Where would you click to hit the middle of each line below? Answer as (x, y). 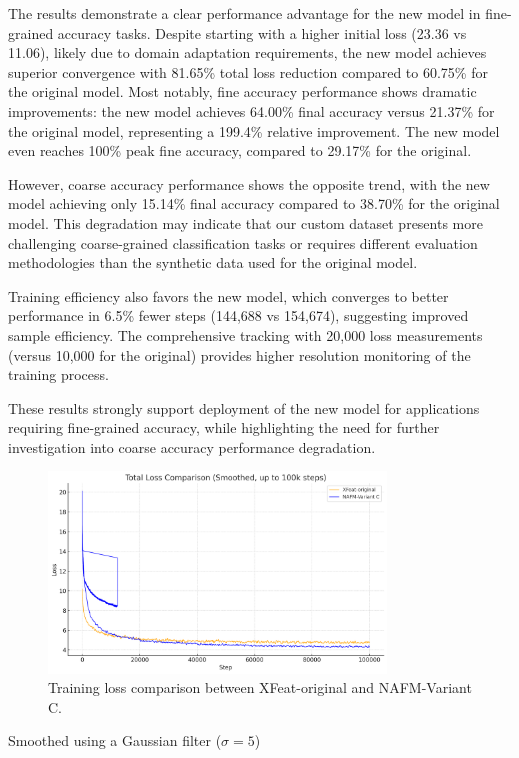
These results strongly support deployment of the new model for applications (244, 407)
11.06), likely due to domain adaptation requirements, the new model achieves (247, 52)
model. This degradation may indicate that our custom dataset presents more (245, 222)
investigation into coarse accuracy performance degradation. (192, 446)
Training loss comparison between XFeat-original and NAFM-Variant (260, 687)
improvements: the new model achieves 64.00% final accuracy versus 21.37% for (251, 110)
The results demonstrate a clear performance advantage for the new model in (244, 13)
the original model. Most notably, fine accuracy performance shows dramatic (242, 91)
